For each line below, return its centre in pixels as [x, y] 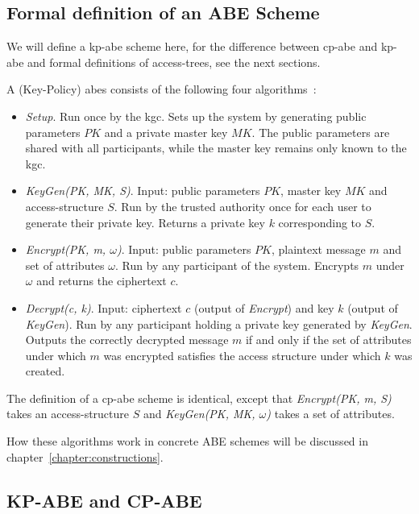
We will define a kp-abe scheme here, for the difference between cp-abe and [192, 46]
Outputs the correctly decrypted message [127, 340]
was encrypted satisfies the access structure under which [242, 355]
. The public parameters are [321, 132]
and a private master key [166, 132]
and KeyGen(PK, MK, [199, 414]
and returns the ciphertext [102, 281]
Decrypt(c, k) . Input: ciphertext [104, 307]
